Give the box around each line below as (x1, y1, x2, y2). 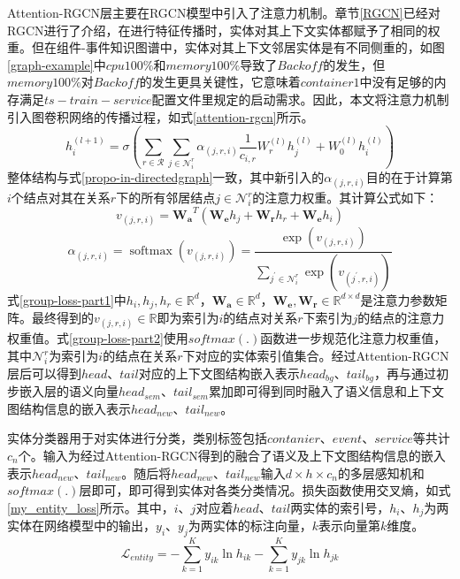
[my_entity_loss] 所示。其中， (7, 498, 174, 516)
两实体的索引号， (290, 498, 390, 516)
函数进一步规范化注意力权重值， (260, 329, 447, 347)
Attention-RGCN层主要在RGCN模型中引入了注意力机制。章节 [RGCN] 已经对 (7, 4, 441, 21)
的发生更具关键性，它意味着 (139, 72, 301, 91)
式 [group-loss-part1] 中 (7, 290, 126, 309)
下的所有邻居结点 (116, 188, 216, 207)
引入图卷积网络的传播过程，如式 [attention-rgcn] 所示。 (7, 107, 314, 126)
